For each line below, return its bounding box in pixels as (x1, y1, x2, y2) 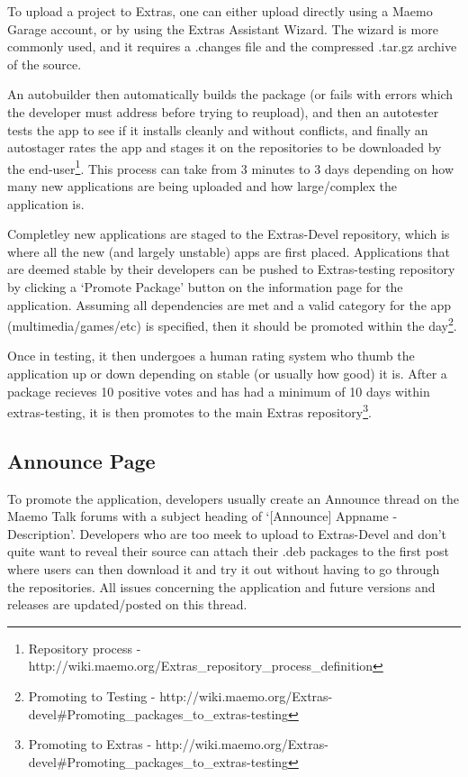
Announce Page (7, 446, 156, 474)
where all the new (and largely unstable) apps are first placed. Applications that (7, 242, 451, 261)
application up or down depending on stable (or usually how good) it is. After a (7, 364, 447, 382)
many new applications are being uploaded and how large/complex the (7, 177, 398, 195)
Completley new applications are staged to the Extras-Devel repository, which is (7, 224, 450, 243)
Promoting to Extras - (28, 735, 152, 754)
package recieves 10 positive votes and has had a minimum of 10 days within (7, 381, 430, 400)
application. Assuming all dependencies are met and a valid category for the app (7, 295, 452, 314)
